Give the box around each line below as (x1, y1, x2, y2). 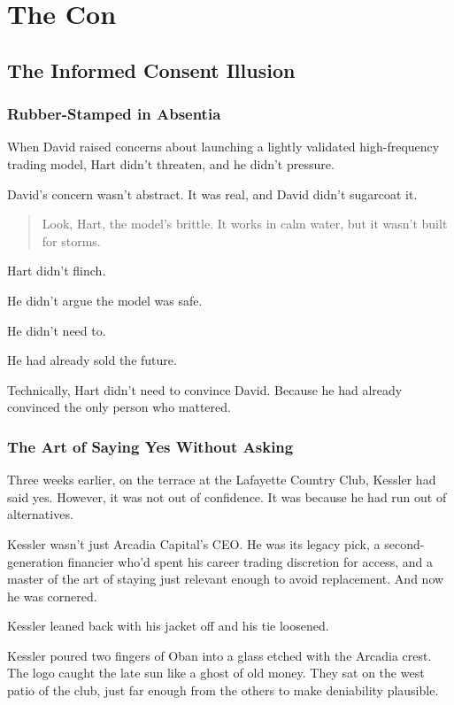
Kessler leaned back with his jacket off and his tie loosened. (7, 616, 329, 635)
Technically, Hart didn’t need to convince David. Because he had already (7, 380, 403, 399)
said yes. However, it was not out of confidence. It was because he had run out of (7, 487, 447, 506)
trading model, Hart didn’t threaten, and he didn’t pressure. (7, 154, 335, 173)
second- (384, 534, 425, 553)
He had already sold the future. (7, 351, 177, 369)
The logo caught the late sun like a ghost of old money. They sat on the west (7, 663, 425, 682)
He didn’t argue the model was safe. (7, 291, 203, 309)
